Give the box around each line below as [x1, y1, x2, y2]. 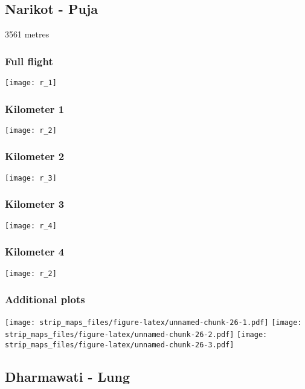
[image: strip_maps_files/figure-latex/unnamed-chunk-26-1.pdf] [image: [5, 318, 302, 327]
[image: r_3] [5, 173, 57, 182]
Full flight [5, 53, 53, 68]
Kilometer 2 [5, 149, 65, 164]
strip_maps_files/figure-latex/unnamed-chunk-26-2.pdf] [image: [5, 330, 268, 339]
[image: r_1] [5, 79, 57, 88]
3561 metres [5, 28, 50, 40]
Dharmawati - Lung [5, 367, 130, 385]
